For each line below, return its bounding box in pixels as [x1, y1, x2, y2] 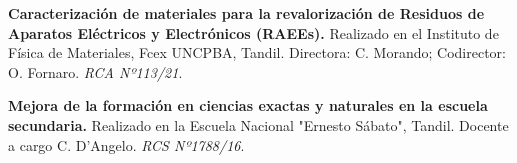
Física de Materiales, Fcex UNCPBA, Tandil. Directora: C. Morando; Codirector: [8, 42, 506, 63]
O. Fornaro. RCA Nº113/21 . [8, 61, 183, 82]
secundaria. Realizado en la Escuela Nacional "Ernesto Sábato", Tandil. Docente [8, 114, 509, 135]
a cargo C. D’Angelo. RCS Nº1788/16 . [8, 134, 245, 155]
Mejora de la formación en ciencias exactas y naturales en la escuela [8, 95, 488, 116]
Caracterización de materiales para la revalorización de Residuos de [8, 3, 485, 23]
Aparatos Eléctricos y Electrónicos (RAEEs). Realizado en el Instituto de [8, 22, 499, 43]
